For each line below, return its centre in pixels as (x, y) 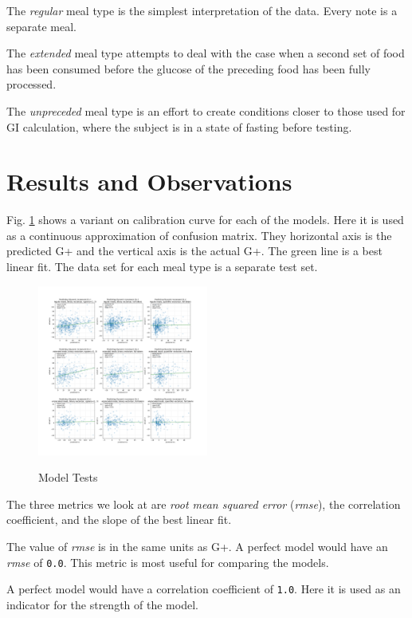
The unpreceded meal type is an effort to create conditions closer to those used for (206, 110)
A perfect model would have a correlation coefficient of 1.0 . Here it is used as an (204, 589)
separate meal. (41, 26)
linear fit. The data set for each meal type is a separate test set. (162, 267)
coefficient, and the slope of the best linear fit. (119, 520)
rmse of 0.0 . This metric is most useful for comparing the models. (168, 562)
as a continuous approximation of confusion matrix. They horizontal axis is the (199, 235)
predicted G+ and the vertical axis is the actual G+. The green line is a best (194, 251)
